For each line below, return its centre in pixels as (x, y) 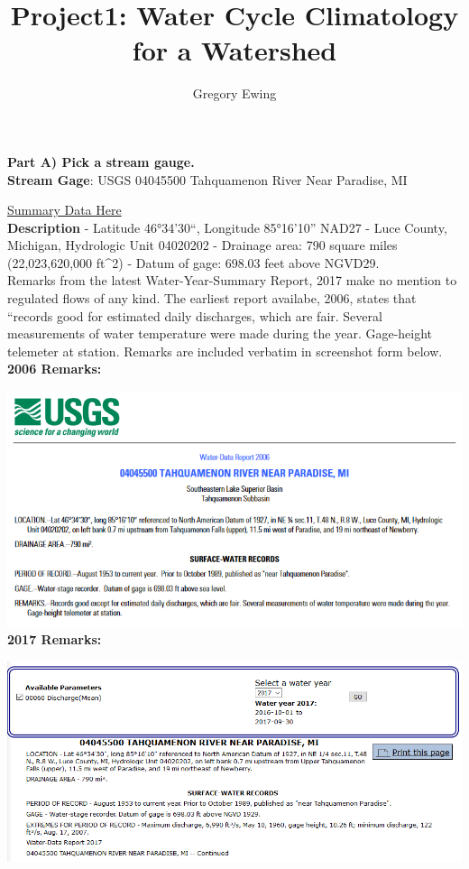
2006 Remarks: (55, 369)
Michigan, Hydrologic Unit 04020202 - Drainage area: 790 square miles (202, 245)
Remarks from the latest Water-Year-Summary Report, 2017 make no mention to (232, 280)
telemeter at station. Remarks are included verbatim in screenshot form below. (225, 351)
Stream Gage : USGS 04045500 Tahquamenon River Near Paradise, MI (207, 179)
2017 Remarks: (55, 639)
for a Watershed (234, 50)
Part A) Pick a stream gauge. (101, 161)
